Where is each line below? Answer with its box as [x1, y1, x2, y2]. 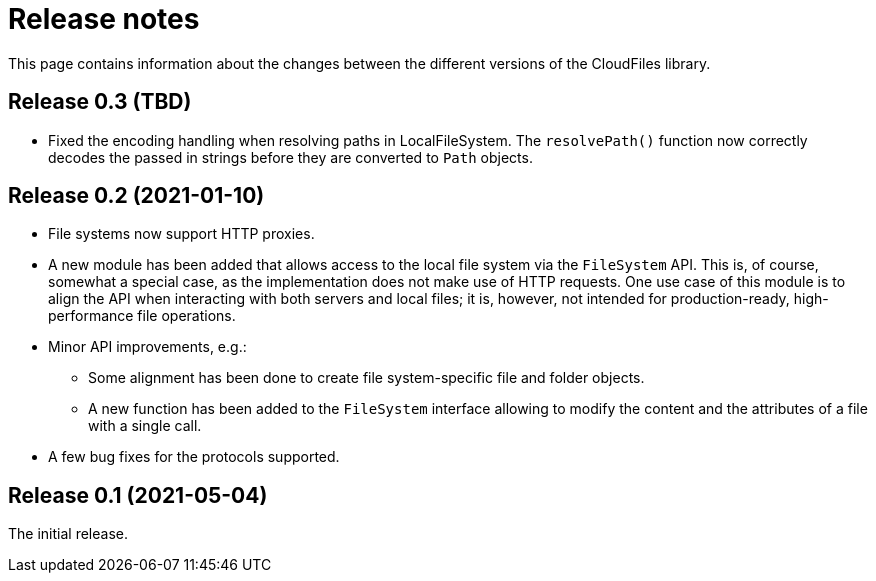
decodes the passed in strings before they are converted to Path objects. [48, 148, 533, 166]
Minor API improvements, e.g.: [48, 338, 247, 356]
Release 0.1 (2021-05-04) [8, 482, 268, 508]
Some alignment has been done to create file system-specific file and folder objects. [88, 369, 645, 387]
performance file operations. [48, 307, 236, 325]
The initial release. [8, 525, 128, 543]
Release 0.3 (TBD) [8, 89, 192, 115]
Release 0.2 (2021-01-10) [8, 183, 265, 209]
